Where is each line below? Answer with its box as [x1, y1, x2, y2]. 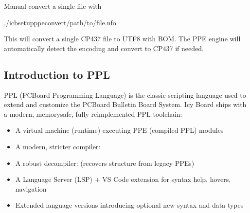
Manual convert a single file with [4, 1, 102, 11]
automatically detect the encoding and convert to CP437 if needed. [4, 43, 204, 53]
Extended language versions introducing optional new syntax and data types [15, 200, 244, 210]
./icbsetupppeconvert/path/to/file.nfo [4, 17, 116, 27]
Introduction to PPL [4, 67, 110, 82]
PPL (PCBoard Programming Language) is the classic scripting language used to [4, 89, 246, 100]
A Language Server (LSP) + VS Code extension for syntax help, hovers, [15, 174, 231, 184]
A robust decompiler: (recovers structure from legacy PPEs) [15, 158, 195, 168]
